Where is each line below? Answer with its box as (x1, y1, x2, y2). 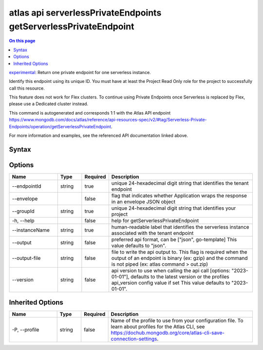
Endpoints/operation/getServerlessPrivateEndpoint (9, 123, 112, 129)
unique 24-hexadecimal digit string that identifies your (111, 205, 236, 212)
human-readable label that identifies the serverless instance (111, 223, 249, 230)
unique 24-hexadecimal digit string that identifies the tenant (111, 179, 249, 186)
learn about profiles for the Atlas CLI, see (111, 323, 205, 330)
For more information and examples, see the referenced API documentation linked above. (9, 133, 188, 138)
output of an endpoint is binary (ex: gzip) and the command (111, 254, 248, 261)
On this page (9, 38, 36, 44)
